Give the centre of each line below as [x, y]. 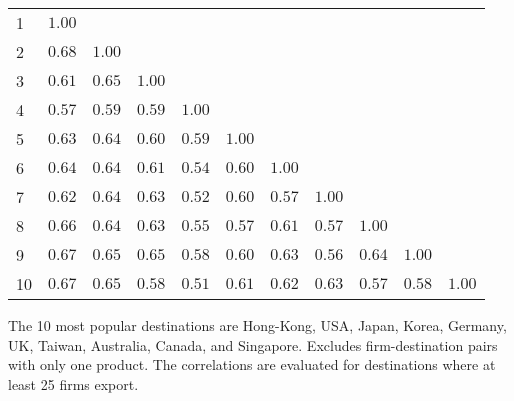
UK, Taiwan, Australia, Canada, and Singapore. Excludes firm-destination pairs [253, 344]
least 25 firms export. [73, 383]
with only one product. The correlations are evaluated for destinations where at [252, 364]
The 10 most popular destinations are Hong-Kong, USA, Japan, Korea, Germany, [257, 325]
